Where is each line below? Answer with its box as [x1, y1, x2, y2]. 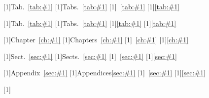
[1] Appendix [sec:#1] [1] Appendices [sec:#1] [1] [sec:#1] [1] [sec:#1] [3, 67, 206, 78]
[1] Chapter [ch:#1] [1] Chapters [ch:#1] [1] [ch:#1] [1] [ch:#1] [3, 34, 189, 45]
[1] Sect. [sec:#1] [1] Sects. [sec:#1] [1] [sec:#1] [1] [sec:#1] [3, 51, 177, 61]
